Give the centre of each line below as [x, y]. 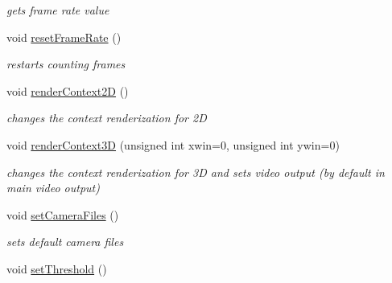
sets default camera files [65, 242]
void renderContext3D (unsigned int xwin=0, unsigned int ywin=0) [173, 144]
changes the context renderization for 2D [107, 118]
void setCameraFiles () [63, 214]
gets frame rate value [58, 10]
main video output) [53, 188]
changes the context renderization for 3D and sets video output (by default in [196, 172]
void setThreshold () [57, 268]
